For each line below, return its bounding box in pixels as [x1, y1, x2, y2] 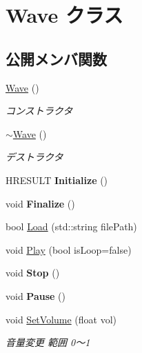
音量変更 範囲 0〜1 [6, 335, 90, 350]
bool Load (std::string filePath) [6, 219, 137, 234]
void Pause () [6, 288, 65, 303]
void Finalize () [6, 196, 75, 210]
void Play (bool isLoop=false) [6, 242, 132, 256]
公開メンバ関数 [6, 48, 107, 69]
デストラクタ [6, 150, 63, 164]
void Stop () [6, 265, 60, 280]
